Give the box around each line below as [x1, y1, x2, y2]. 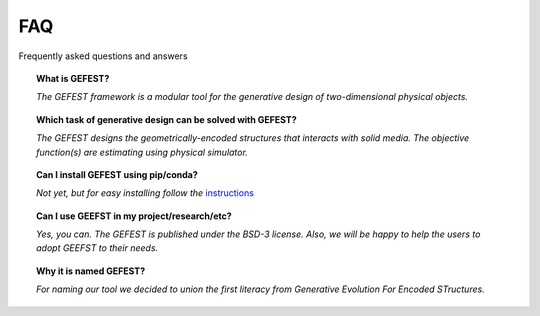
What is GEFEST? [36, 72, 110, 84]
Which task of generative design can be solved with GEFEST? [36, 113, 297, 125]
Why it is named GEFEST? [36, 265, 146, 277]
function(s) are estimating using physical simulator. [36, 146, 249, 158]
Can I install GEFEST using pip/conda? [36, 168, 199, 180]
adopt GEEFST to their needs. [36, 242, 159, 254]
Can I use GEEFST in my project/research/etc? [36, 210, 232, 222]
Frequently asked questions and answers [18, 50, 189, 62]
